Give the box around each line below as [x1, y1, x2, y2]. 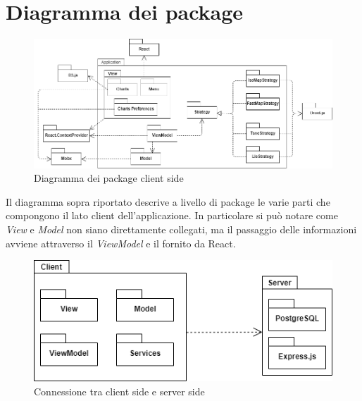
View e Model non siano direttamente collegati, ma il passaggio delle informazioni [6, 222, 357, 237]
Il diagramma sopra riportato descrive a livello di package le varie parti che [6, 194, 330, 209]
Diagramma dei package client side [34, 171, 184, 185]
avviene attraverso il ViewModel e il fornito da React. [6, 235, 236, 250]
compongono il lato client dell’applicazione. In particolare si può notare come [6, 208, 338, 223]
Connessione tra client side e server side [34, 383, 205, 398]
